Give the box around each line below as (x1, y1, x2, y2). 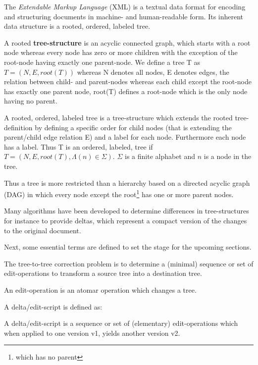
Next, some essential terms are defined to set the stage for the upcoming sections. (4, 242, 252, 252)
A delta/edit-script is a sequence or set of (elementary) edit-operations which (4, 318, 238, 328)
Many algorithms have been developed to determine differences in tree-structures (4, 206, 249, 216)
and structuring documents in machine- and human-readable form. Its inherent (4, 11, 244, 21)
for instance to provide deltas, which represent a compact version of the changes (4, 215, 247, 225)
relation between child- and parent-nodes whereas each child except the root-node (4, 76, 252, 87)
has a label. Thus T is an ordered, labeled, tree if (4, 141, 153, 152)
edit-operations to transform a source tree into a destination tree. (4, 268, 202, 278)
